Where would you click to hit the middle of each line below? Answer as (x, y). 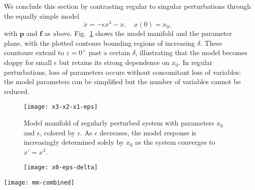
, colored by (57, 132)
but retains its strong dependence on (114, 62)
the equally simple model (42, 16)
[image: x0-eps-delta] (61, 168)
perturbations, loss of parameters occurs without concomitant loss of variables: (123, 72)
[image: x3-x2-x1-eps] (61, 107)
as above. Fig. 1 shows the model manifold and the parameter (138, 33)
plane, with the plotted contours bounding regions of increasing (100, 43)
